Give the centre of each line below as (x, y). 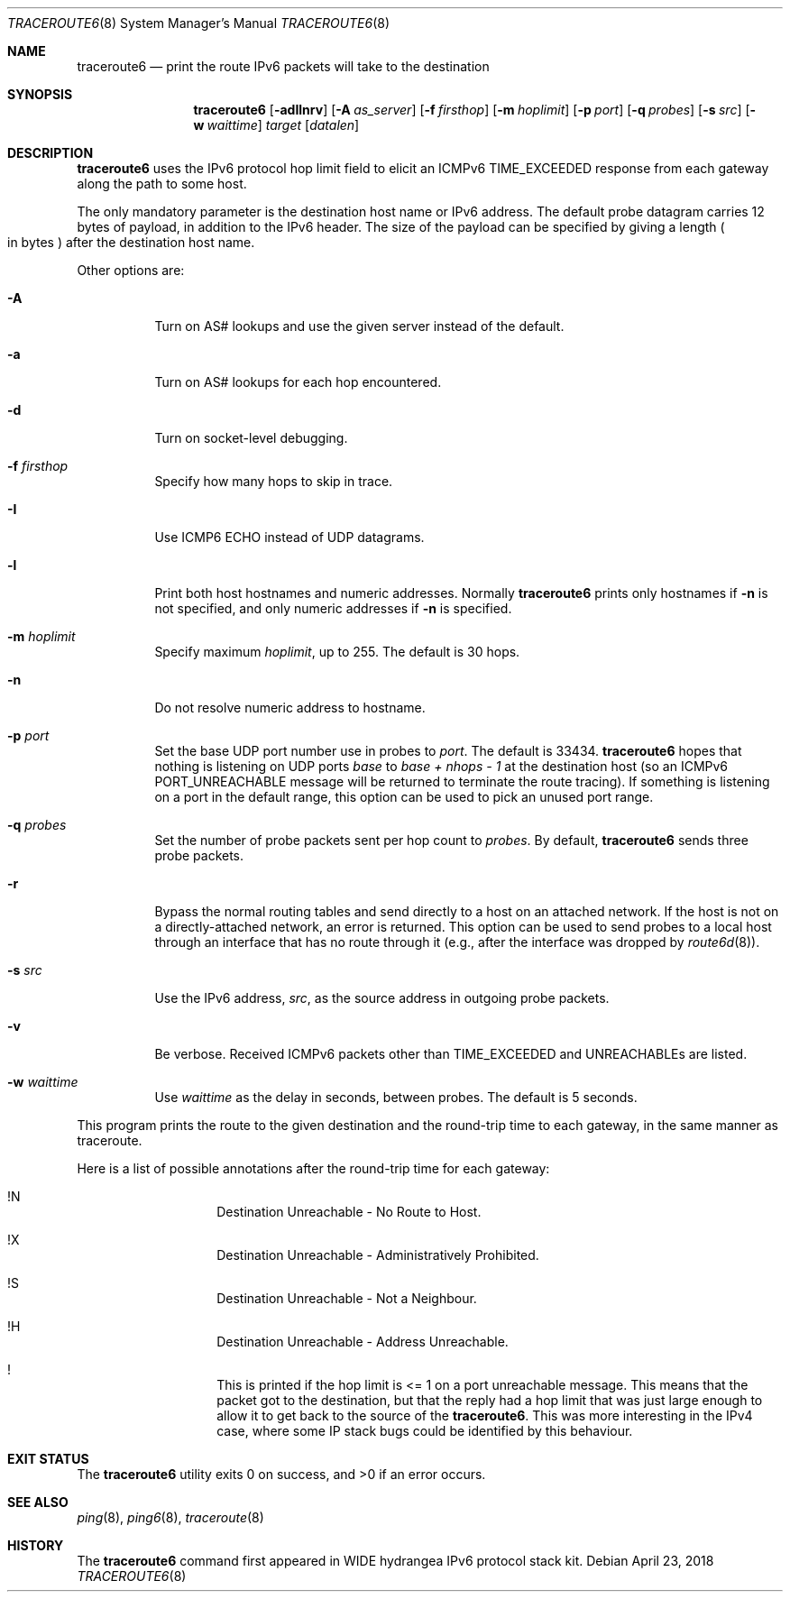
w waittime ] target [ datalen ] (276, 125)
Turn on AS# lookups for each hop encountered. (298, 382)
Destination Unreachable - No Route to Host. (349, 1212)
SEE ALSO (38, 1502)
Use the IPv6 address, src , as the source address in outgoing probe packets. (382, 998)
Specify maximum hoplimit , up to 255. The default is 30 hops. (337, 652)
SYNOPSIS (40, 94)
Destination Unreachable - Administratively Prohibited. (378, 1255)
